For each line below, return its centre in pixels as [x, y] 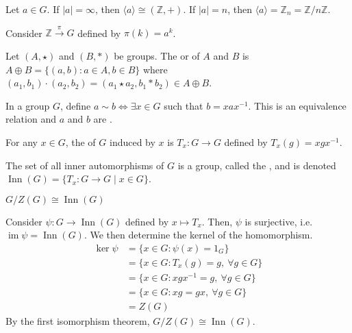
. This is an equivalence [297, 105]
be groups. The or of [157, 55]
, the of [80, 141]
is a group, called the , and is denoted [257, 165]
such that [184, 105]
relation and [31, 119]
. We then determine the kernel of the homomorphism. [198, 235]
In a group [28, 105]
